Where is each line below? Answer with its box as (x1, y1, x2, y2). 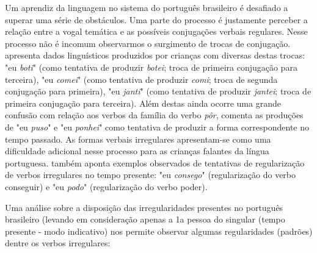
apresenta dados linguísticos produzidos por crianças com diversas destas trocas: (5, 49, 305, 62)
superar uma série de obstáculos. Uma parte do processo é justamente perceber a (5, 13, 308, 26)
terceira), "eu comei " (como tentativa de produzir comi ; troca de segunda (5, 73, 278, 85)
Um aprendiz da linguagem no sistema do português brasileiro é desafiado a (5, 1, 288, 13)
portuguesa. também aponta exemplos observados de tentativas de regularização (5, 156, 305, 169)
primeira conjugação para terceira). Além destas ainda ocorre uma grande (5, 96, 281, 109)
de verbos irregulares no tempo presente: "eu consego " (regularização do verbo (5, 168, 296, 181)
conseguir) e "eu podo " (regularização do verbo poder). (5, 180, 208, 193)
